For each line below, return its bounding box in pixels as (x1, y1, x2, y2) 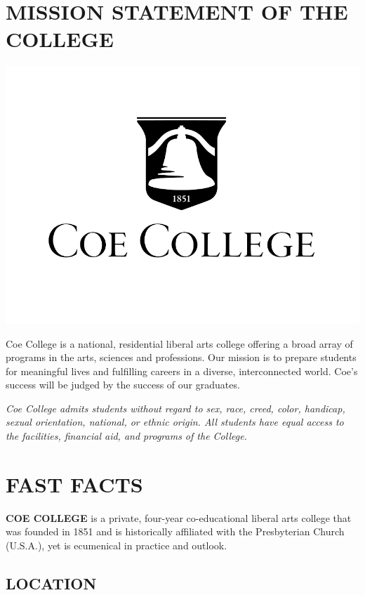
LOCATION (6, 572, 97, 594)
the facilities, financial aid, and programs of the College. (6, 429, 247, 443)
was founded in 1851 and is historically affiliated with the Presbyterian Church (6, 524, 345, 539)
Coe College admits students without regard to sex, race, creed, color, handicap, (6, 400, 345, 415)
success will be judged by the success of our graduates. (6, 377, 240, 392)
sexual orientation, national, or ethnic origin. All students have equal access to (6, 414, 344, 429)
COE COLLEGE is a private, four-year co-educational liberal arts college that (6, 510, 352, 525)
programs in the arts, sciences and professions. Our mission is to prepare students (6, 350, 357, 365)
